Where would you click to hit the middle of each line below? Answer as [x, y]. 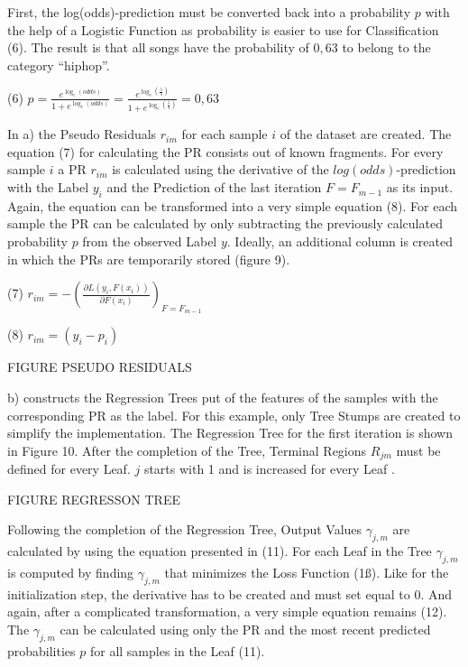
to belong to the [386, 47]
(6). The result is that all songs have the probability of [158, 47]
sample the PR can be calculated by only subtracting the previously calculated [225, 223]
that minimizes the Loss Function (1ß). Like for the [307, 573]
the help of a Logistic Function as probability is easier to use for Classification [223, 29]
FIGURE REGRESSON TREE [94, 499]
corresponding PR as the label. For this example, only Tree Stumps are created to [234, 415]
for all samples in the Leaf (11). [177, 650]
